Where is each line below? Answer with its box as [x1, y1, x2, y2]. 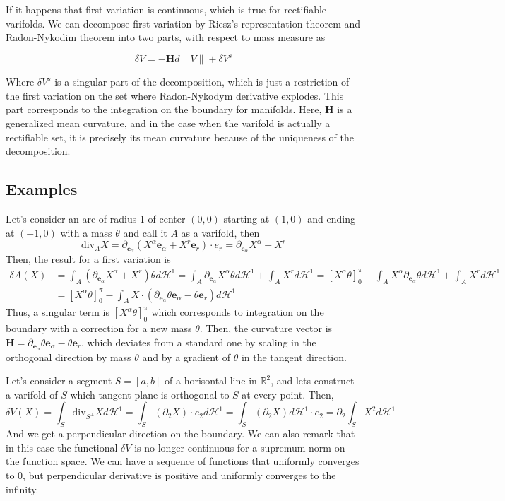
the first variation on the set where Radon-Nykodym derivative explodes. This [6, 88, 344, 102]
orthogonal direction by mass [6, 349, 131, 364]
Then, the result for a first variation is [6, 252, 171, 266]
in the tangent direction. [241, 349, 347, 364]
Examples [6, 178, 78, 200]
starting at [223, 211, 270, 226]
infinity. [6, 481, 39, 496]
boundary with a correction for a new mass [6, 321, 192, 336]
